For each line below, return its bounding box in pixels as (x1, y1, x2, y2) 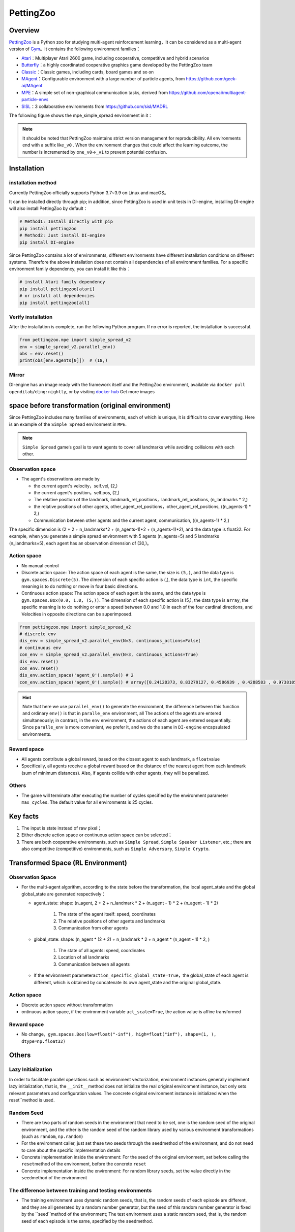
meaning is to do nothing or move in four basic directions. (21, 583, 139, 589)
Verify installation (9, 313, 53, 320)
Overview (9, 26, 40, 34)
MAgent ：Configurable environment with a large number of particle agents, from (21, 76, 185, 82)
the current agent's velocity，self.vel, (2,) (33, 483, 118, 489)
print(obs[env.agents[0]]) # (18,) (19, 358, 108, 363)
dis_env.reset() (19, 658, 59, 664)
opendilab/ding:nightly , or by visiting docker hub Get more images (9, 388, 155, 394)
